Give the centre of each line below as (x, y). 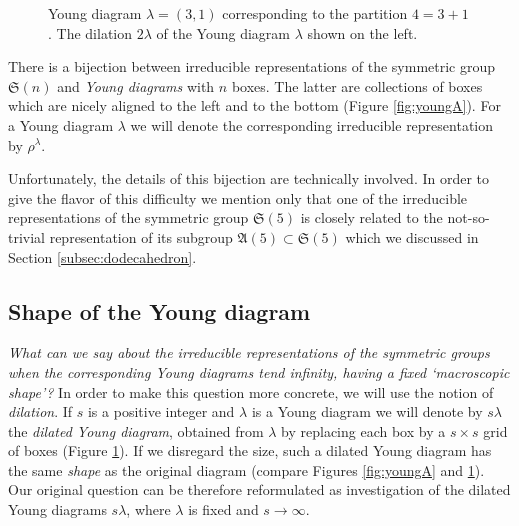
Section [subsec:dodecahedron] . (102, 256)
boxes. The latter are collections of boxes (357, 85)
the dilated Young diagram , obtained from (136, 430)
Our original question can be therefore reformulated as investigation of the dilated (259, 489)
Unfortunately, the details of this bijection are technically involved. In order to (249, 178)
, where (148, 509)
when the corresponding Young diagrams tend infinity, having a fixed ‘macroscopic (259, 371)
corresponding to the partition (315, 13)
